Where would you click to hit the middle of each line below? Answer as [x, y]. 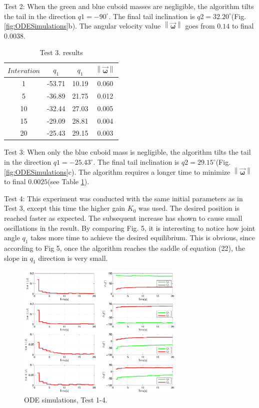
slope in [16, 258]
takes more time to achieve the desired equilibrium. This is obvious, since [143, 238]
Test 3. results [61, 52]
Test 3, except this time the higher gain [65, 208]
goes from [200, 26]
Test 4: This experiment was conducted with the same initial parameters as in [123, 198]
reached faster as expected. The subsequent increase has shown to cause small [123, 218]
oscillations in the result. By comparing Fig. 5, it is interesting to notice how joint [130, 228]
